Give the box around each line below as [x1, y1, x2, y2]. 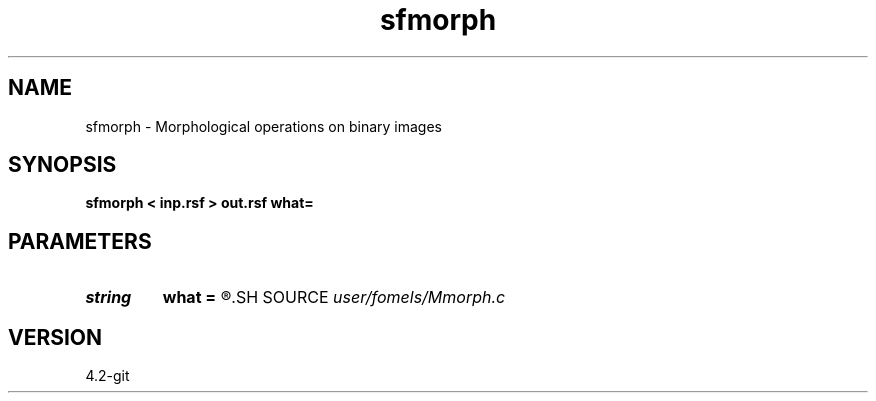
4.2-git [85, 367, 130, 385]
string [85, 287, 132, 308]
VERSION [8, 324, 103, 350]
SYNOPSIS [8, 152, 117, 178]
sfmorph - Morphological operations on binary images [85, 117, 443, 135]
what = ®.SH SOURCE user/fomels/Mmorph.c [162, 287, 506, 308]
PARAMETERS [8, 228, 152, 254]
